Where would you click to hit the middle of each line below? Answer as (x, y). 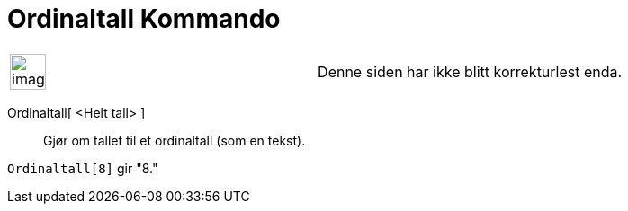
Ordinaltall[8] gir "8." (83, 168)
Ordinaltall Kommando (144, 19)
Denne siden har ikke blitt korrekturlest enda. (470, 71)
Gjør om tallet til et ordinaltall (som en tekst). (175, 140)
